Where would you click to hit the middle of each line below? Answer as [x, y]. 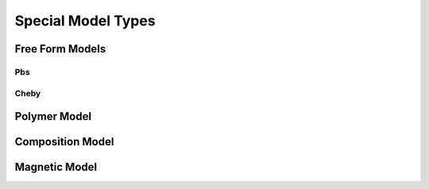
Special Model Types [85, 21]
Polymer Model [53, 116]
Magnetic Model [56, 167]
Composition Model [64, 142]
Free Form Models [60, 49]
